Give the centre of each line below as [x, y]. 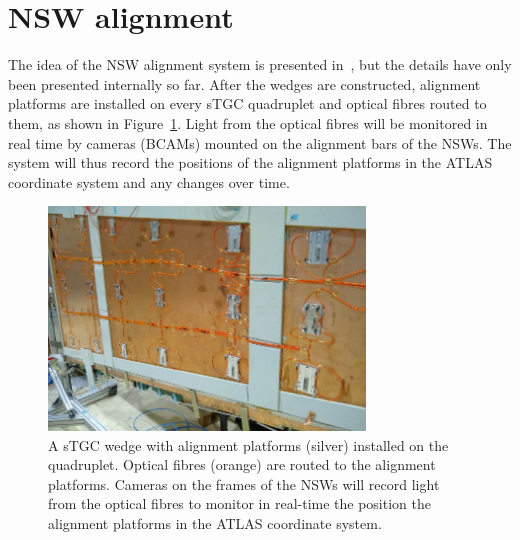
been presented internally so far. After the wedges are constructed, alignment [244, 83]
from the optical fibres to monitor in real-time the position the [239, 503]
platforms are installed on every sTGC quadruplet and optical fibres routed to [247, 103]
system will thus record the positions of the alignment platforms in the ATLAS [250, 162]
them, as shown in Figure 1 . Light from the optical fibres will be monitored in [248, 122]
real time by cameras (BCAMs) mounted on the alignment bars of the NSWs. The [260, 142]
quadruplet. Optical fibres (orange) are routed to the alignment [242, 464]
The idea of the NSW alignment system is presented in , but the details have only [260, 64]
